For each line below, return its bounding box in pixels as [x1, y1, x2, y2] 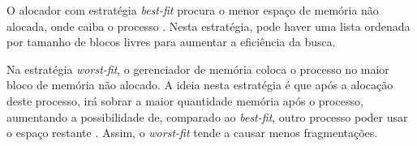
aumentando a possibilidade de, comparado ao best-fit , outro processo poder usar [6, 108, 408, 125]
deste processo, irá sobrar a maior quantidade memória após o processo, [6, 92, 363, 109]
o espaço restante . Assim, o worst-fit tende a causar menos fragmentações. [6, 124, 378, 141]
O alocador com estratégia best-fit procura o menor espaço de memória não [6, 2, 379, 18]
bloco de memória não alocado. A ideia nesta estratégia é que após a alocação [6, 76, 393, 93]
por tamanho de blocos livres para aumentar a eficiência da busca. [6, 33, 336, 50]
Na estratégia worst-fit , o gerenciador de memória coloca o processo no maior [6, 60, 389, 77]
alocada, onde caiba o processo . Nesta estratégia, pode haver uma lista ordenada [6, 17, 411, 34]
